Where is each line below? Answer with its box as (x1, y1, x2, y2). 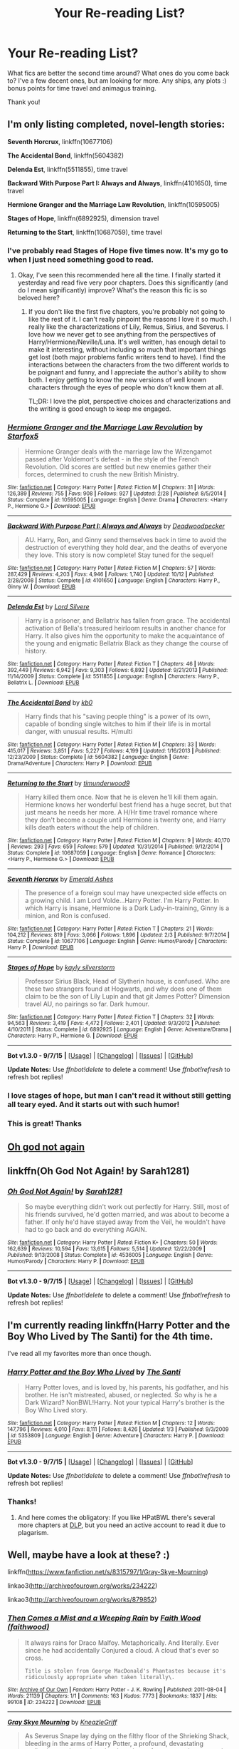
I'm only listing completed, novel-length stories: (7, 118, 225, 131)
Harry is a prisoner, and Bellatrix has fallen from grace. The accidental (24, 616, 230, 625)
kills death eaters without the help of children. (24, 823, 159, 832)
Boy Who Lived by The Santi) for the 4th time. (7, 1330, 213, 1342)
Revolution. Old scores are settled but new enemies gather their (24, 462, 212, 471)
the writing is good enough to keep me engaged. (28, 404, 171, 413)
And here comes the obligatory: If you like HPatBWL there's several (17, 1513, 216, 1521)
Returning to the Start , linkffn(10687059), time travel (7, 228, 162, 236)
